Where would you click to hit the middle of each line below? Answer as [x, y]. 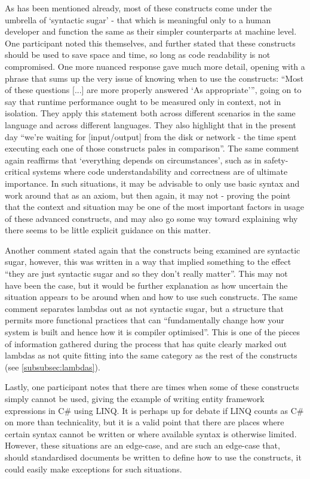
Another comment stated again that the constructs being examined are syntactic [153, 250]
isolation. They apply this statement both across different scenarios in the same [150, 113]
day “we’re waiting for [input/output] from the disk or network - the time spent [151, 136]
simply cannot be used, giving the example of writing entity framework [135, 398]
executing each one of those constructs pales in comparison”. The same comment [152, 148]
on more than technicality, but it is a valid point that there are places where [145, 422]
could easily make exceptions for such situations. [93, 469]
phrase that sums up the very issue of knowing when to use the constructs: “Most [154, 78]
